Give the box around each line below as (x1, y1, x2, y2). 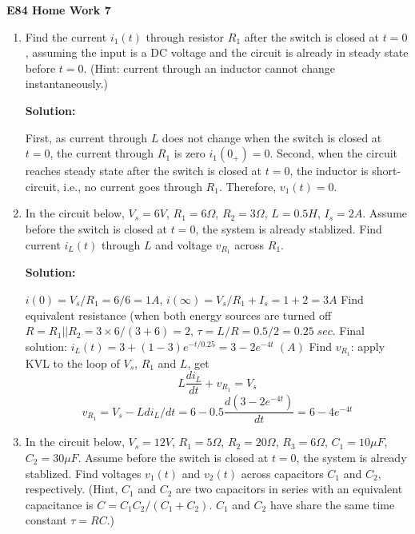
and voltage (155, 236, 212, 253)
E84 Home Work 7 (6, 2, 111, 18)
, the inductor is (289, 162, 369, 179)
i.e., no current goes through (63, 177, 202, 194)
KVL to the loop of (25, 354, 120, 371)
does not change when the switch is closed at (162, 129, 382, 145)
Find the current (25, 28, 107, 45)
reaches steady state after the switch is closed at (25, 162, 262, 179)
